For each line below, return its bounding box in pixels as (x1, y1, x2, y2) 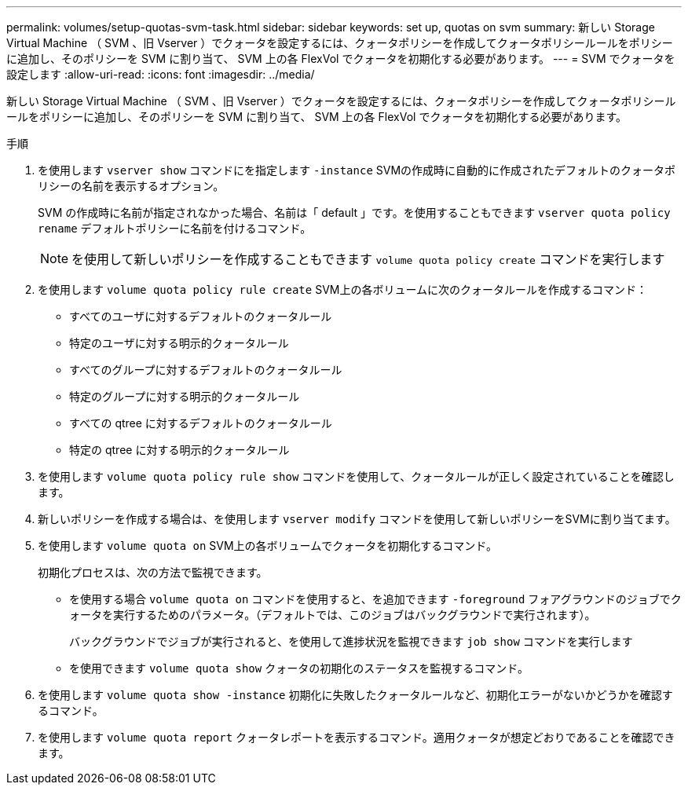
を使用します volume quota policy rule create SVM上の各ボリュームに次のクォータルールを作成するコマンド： (38, 283, 648, 296)
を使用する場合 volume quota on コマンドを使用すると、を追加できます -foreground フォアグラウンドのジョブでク (69, 592, 682, 606)
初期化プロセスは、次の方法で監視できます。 (38, 566, 268, 579)
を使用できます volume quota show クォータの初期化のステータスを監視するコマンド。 (69, 661, 529, 675)
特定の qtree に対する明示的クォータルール (69, 443, 290, 456)
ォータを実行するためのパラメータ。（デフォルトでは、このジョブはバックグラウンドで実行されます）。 (69, 608, 596, 621)
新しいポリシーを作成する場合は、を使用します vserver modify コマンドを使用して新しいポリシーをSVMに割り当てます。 (38, 512, 676, 526)
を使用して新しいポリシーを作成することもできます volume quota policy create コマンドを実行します (71, 251, 665, 267)
